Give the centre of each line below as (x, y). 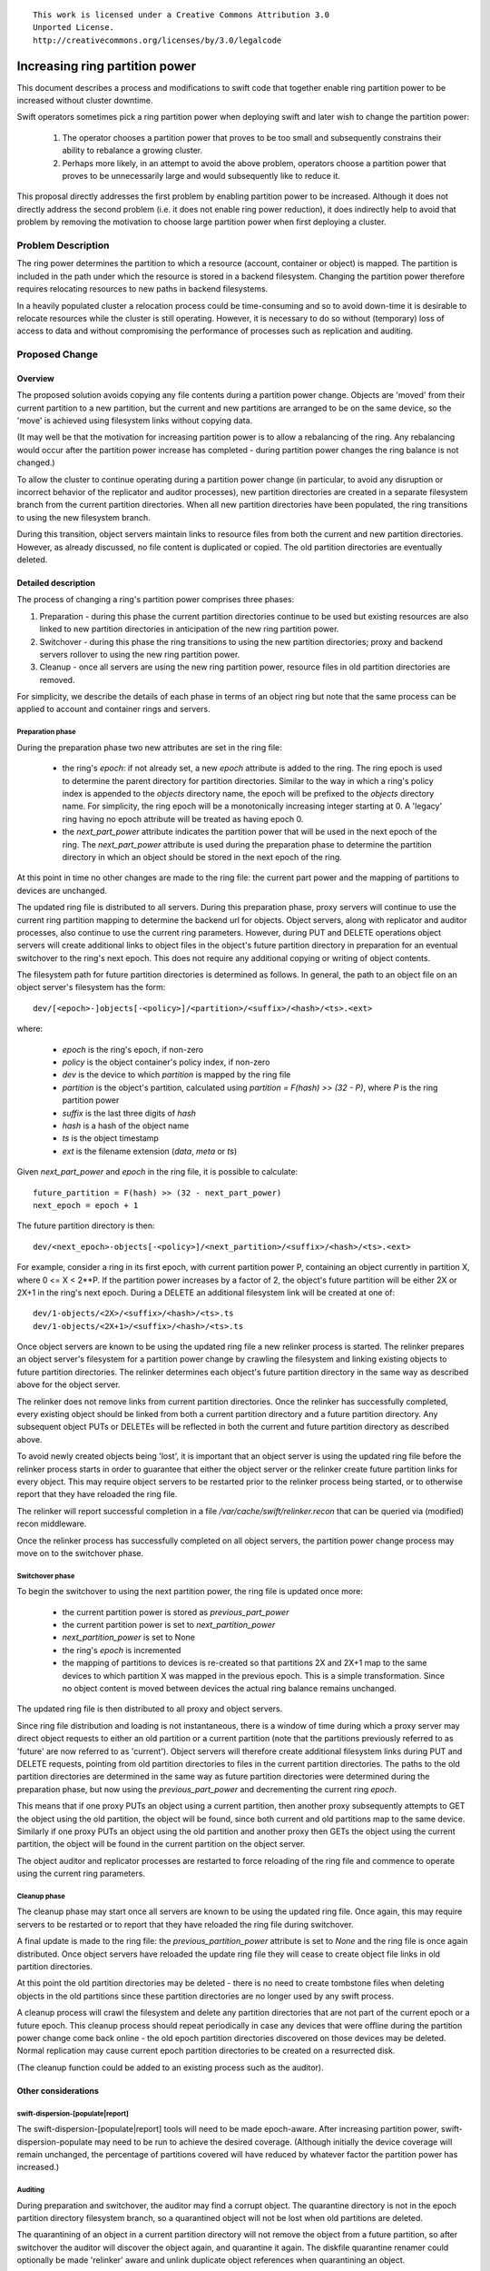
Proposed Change (58, 354)
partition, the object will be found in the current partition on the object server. (161, 1844)
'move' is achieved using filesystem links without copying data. (135, 421)
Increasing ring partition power (107, 66)
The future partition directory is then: (86, 1225)
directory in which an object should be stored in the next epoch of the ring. (202, 857)
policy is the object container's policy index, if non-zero (166, 1062)
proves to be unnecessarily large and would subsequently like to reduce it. (201, 176)
